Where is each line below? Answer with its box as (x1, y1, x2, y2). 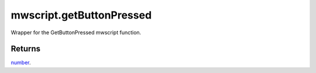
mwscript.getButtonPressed (11, 9, 152, 21)
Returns (11, 44, 41, 54)
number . (11, 59, 31, 66)
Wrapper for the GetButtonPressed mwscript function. (11, 29, 142, 36)
